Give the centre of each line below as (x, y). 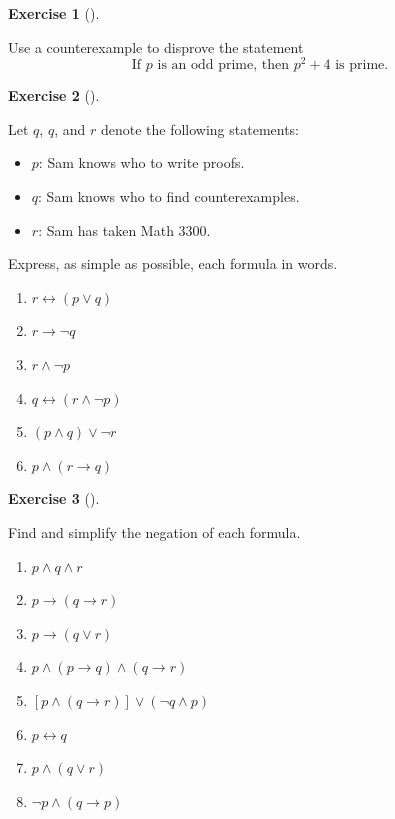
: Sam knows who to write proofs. (141, 162)
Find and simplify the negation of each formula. (154, 531)
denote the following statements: (200, 128)
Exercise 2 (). (54, 95)
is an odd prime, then (223, 65)
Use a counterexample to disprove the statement (156, 46)
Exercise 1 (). (54, 13)
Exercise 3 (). (54, 498)
